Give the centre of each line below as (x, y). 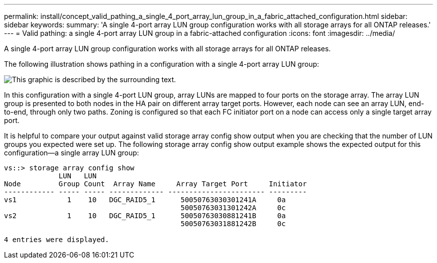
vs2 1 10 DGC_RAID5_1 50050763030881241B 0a (145, 216)
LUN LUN (78, 176)
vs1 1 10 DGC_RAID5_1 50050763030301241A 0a (145, 200)
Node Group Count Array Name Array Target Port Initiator (155, 184)
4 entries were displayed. (57, 240)
